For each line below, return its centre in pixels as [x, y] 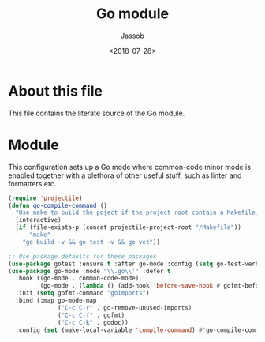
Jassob [132, 36]
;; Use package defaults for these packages [82, 256]
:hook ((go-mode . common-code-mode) [77, 278]
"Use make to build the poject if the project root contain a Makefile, [137, 213]
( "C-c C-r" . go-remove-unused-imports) [125, 308]
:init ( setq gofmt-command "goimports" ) [82, 293]
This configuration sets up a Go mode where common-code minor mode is [129, 167]
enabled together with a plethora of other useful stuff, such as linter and [125, 175]
